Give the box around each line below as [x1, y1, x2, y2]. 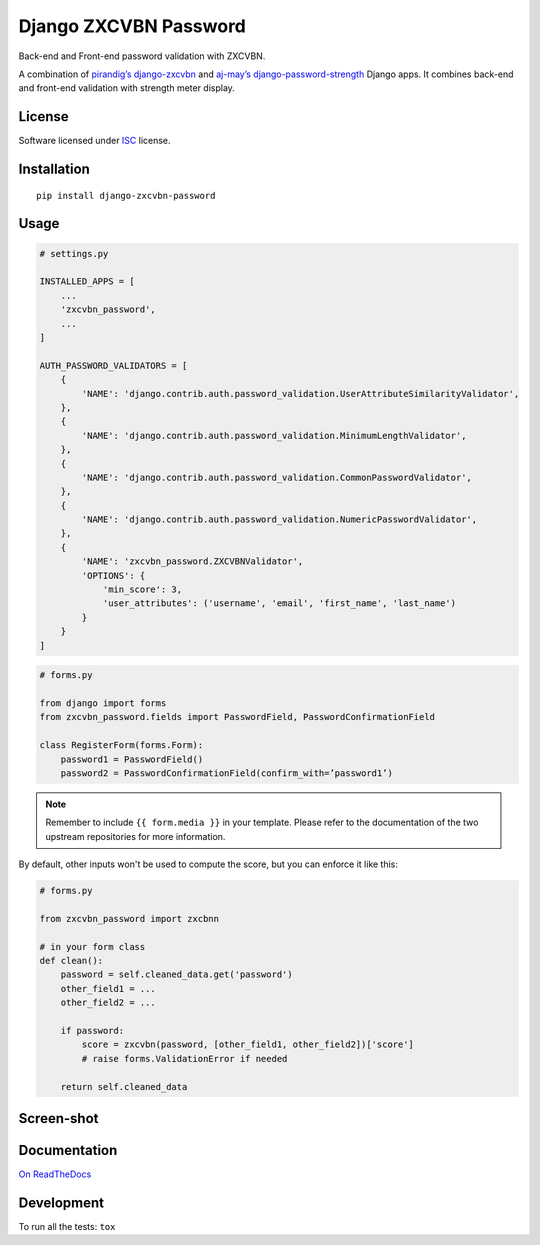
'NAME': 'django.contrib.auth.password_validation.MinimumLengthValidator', [81, 430, 467, 441]
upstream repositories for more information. [45, 830, 226, 842]
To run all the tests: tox [18, 1220, 116, 1232]
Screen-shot [18, 1110, 99, 1127]
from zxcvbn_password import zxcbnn [39, 913, 220, 924]
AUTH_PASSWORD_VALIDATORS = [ [39, 360, 188, 371]
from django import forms [39, 697, 167, 709]
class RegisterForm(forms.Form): [39, 740, 204, 751]
